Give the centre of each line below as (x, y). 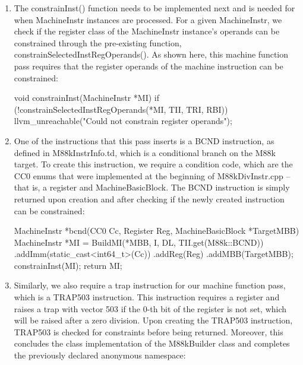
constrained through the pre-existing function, (98, 42)
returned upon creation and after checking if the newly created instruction (149, 199)
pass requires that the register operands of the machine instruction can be (149, 66)
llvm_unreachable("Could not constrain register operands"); (123, 121)
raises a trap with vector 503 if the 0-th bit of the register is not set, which (150, 308)
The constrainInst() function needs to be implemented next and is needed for (154, 8)
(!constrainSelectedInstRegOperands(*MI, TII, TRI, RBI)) (121, 109)
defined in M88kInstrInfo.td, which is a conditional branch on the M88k (145, 152)
